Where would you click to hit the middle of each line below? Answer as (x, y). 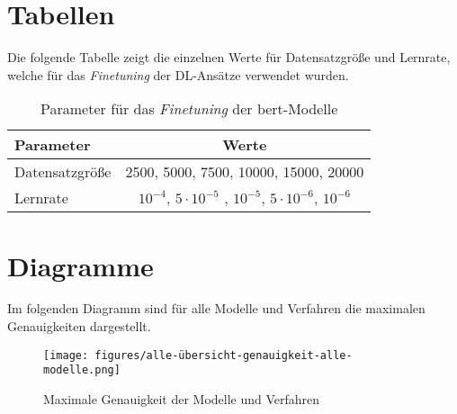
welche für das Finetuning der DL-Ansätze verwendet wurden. (178, 74)
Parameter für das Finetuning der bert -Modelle (189, 109)
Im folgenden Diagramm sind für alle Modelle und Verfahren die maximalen (216, 308)
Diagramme (81, 265)
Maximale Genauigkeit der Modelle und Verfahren (182, 398)
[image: (66, 355)
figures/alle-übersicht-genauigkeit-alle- (224, 355)
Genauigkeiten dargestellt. (79, 326)
